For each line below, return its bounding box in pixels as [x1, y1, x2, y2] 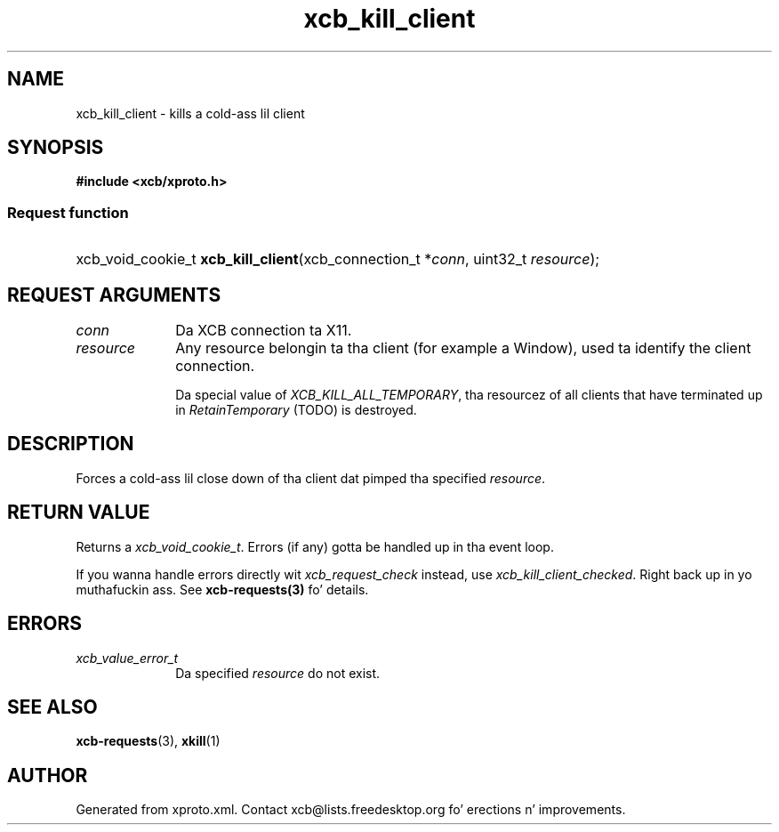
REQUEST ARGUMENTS [7, 283, 221, 306]
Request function [7, 203, 129, 222]
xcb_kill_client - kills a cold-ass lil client [76, 105, 305, 121]
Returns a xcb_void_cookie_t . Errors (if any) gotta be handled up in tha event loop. [76, 538, 554, 554]
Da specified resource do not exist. [175, 665, 381, 681]
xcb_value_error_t [76, 650, 179, 666]
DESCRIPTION [7, 432, 134, 456]
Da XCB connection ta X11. [175, 321, 352, 340]
